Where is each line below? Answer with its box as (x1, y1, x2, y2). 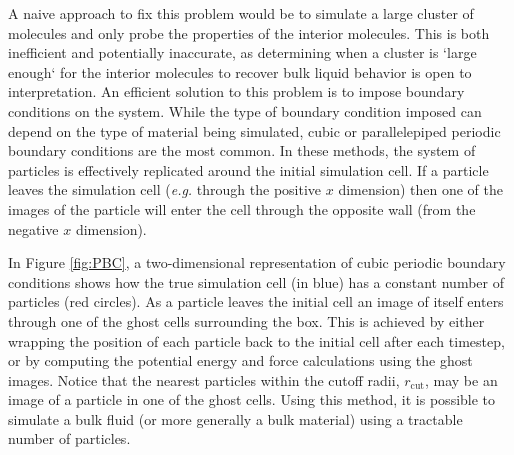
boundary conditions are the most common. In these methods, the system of (8, 140, 476, 161)
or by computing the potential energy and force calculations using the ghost (8, 350, 473, 371)
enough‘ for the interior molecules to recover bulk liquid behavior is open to (8, 61, 472, 82)
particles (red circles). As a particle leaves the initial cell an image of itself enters (8, 291, 504, 312)
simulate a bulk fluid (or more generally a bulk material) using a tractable (8, 408, 463, 429)
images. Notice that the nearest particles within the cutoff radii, (8, 369, 400, 390)
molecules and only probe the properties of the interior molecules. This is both (8, 22, 490, 43)
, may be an (424, 369, 498, 390)
